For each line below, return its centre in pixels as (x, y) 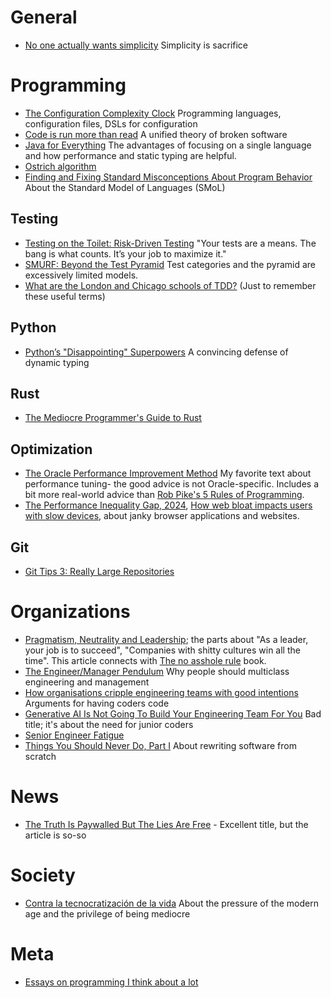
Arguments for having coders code (97, 703)
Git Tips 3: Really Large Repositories (99, 571)
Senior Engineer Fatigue (74, 735)
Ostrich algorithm (60, 166)
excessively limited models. (81, 275)
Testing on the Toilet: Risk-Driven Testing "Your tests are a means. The (170, 243)
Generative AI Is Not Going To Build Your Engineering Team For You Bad (173, 713)
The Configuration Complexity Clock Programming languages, (153, 113)
